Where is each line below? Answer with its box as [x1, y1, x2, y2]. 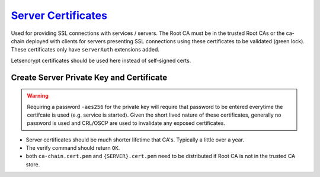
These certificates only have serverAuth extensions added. [11, 46, 160, 53]
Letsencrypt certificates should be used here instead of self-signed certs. [11, 57, 191, 64]
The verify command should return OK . [25, 144, 120, 152]
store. [25, 160, 40, 168]
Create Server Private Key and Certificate [11, 72, 168, 82]
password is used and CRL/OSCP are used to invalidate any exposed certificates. [27, 120, 225, 127]
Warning [27, 92, 49, 99]
